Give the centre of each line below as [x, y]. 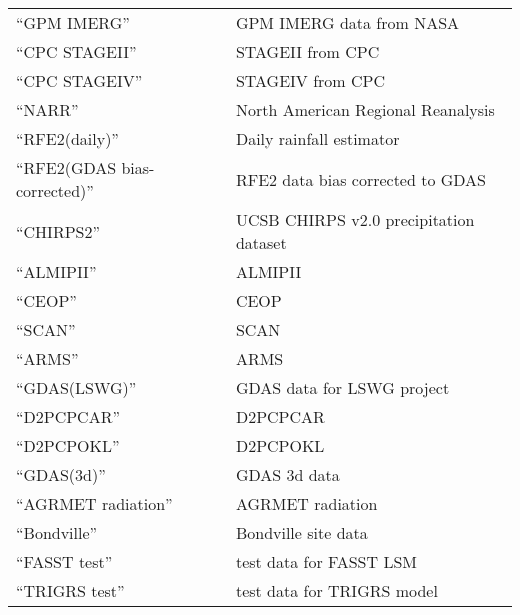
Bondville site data [301, 532]
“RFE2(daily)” [67, 138]
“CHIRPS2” [58, 231]
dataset [261, 242]
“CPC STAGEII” [76, 51]
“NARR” [47, 109]
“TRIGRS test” [70, 590]
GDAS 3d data [287, 474]
